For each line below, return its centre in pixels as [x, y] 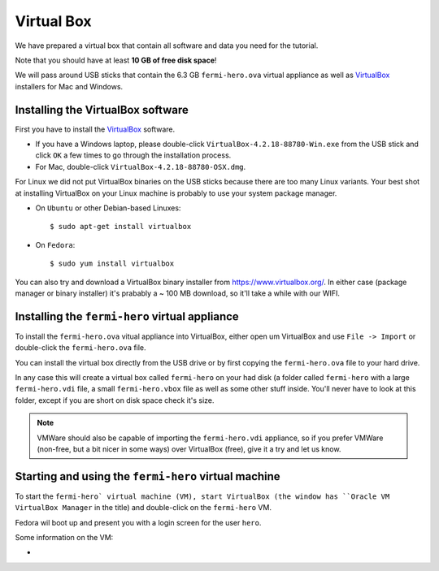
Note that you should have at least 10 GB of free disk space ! [116, 60]
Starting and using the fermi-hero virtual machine [148, 476]
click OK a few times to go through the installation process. [133, 155]
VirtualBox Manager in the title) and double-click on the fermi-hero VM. [143, 508]
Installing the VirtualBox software [102, 110]
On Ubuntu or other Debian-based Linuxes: [108, 208]
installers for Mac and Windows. [69, 86]
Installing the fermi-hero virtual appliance [127, 316]
